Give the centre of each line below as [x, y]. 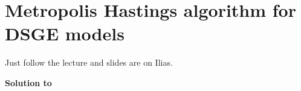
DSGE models [65, 33]
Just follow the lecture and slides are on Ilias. [89, 62]
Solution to [28, 82]
